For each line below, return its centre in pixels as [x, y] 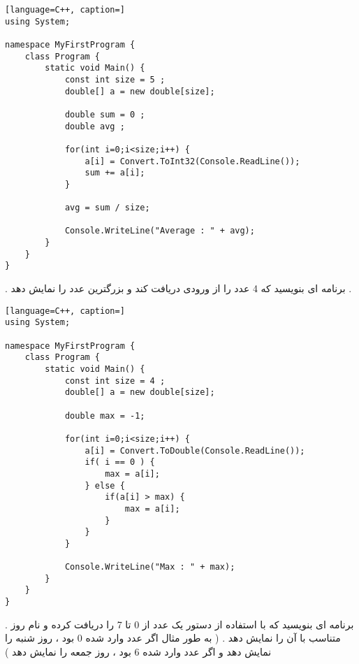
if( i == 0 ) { [120, 462]
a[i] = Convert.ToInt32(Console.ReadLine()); [192, 161]
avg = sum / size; [107, 208]
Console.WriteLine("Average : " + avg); [160, 231]
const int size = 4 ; [115, 381]
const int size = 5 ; [115, 79]
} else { [105, 485]
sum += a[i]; [115, 173]
